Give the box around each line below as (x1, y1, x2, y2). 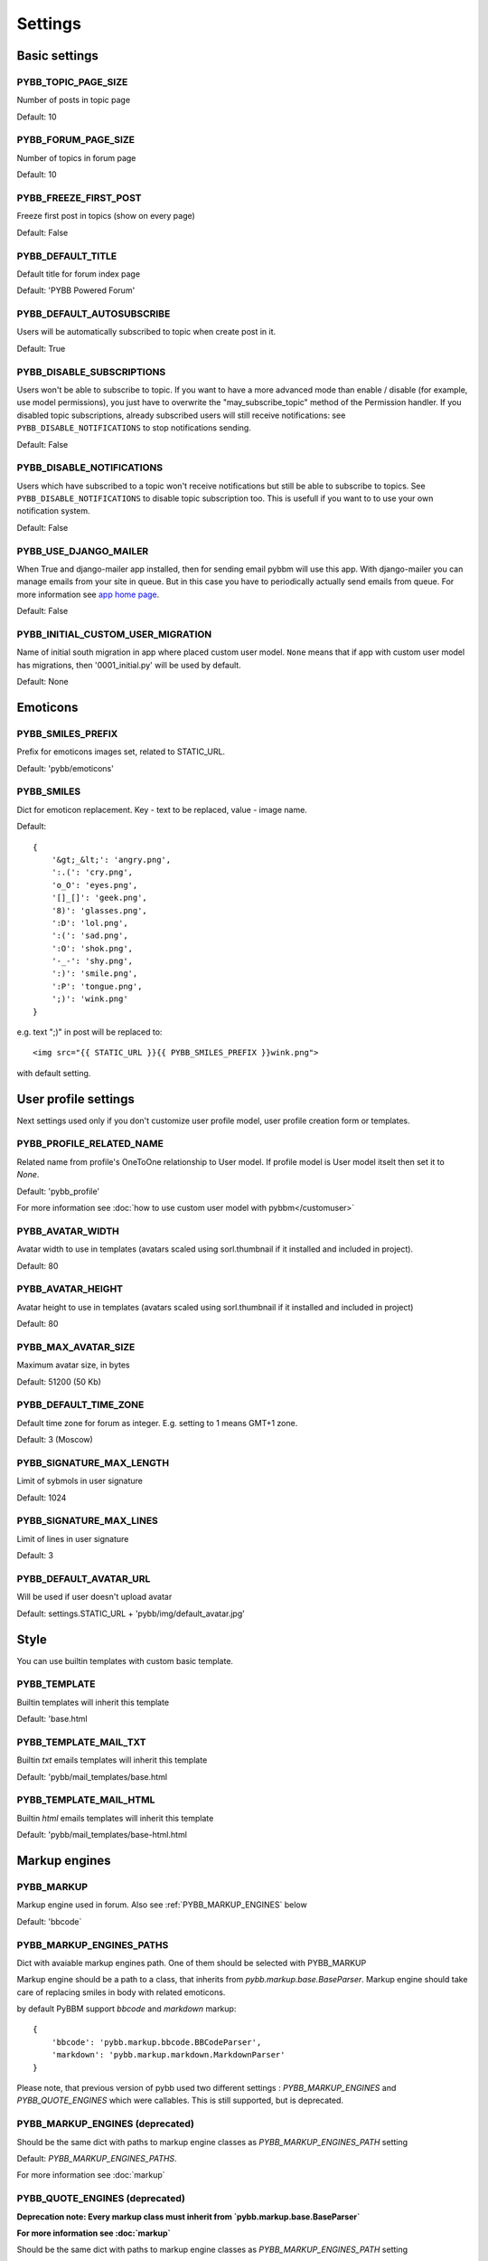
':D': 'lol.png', (51, 918, 128, 928)
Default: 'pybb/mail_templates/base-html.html (16, 1830, 187, 1840)
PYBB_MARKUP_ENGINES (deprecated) (16, 2117, 194, 2130)
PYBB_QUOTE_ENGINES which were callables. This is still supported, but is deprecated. (16, 2095, 343, 2106)
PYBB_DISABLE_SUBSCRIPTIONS (16, 365, 166, 378)
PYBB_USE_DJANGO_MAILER (16, 544, 149, 557)
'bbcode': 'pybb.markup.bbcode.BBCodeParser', (51, 2037, 262, 2048)
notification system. (16, 506, 90, 516)
